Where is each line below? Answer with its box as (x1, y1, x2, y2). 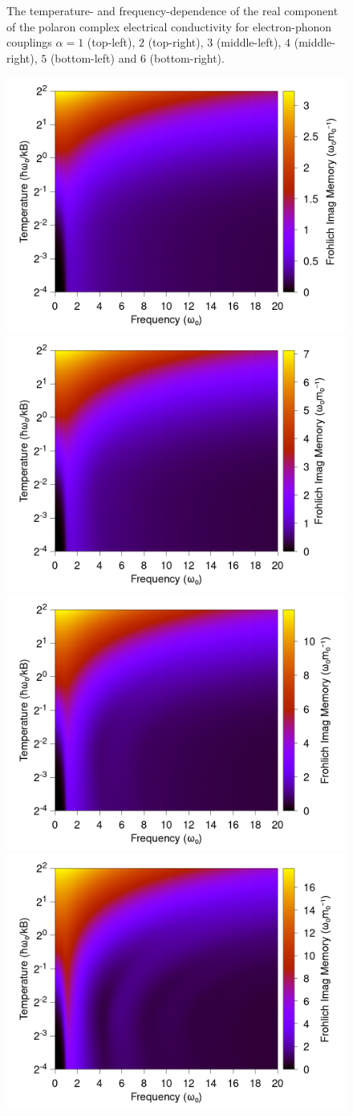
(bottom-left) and (50, 49, 137, 66)
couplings (6, 34, 52, 51)
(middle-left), (216, 34, 282, 51)
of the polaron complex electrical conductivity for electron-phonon (6, 18, 332, 35)
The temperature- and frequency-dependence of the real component (6, 2, 339, 18)
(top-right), (148, 34, 204, 51)
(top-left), (87, 34, 136, 51)
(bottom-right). (149, 49, 225, 66)
